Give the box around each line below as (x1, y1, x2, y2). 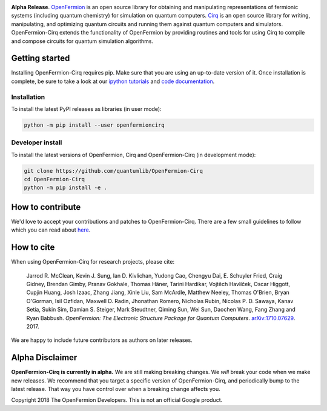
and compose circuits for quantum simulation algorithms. (11, 37, 154, 45)
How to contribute (11, 202, 81, 212)
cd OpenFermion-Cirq (24, 176, 85, 183)
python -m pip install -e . (24, 184, 107, 191)
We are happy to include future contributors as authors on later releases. (11, 336, 193, 344)
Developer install (11, 138, 62, 147)
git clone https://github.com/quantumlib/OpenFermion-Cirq (24, 167, 203, 174)
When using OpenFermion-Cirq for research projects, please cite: (11, 258, 175, 266)
